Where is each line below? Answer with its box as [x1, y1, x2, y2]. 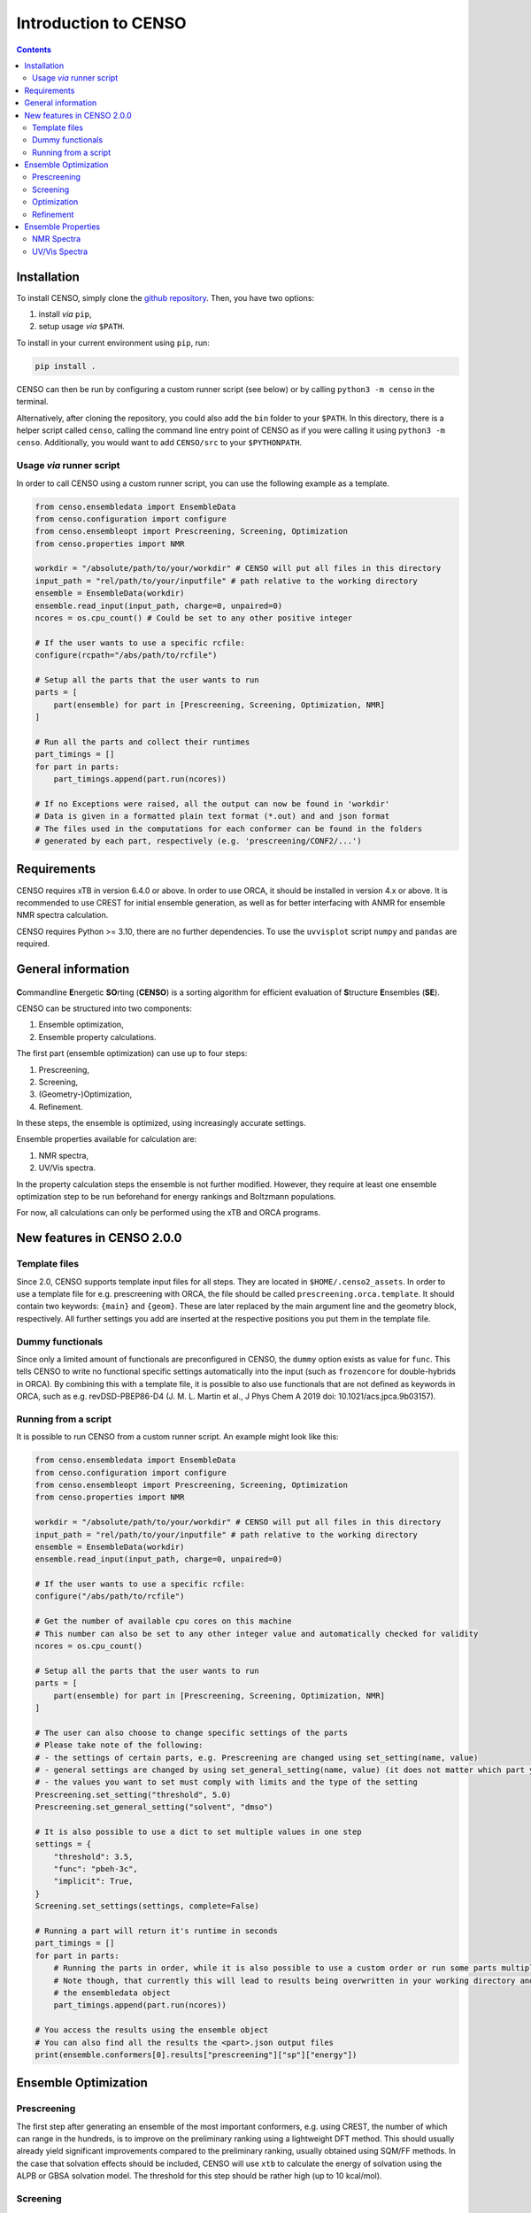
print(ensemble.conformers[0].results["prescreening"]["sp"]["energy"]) [35, 2049, 358, 2060]
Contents [16, 44, 52, 55]
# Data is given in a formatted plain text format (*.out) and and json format [35, 811, 390, 821]
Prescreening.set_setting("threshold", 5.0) [35, 1789, 232, 1800]
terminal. [16, 397, 49, 407]
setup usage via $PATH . [38, 321, 126, 332]
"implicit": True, [53, 1877, 134, 1886]
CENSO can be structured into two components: [16, 1003, 192, 1014]
